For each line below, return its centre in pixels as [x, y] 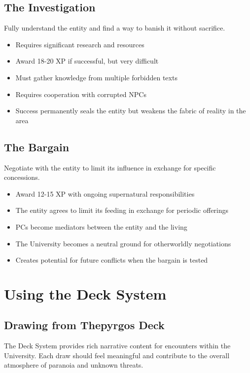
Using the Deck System [85, 293]
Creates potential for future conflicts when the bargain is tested [112, 260]
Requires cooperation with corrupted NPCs [81, 94]
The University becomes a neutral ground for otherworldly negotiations [123, 243]
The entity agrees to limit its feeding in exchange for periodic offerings [122, 210]
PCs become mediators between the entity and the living [101, 226]
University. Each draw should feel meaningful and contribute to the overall [117, 355]
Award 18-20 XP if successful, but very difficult [87, 61]
